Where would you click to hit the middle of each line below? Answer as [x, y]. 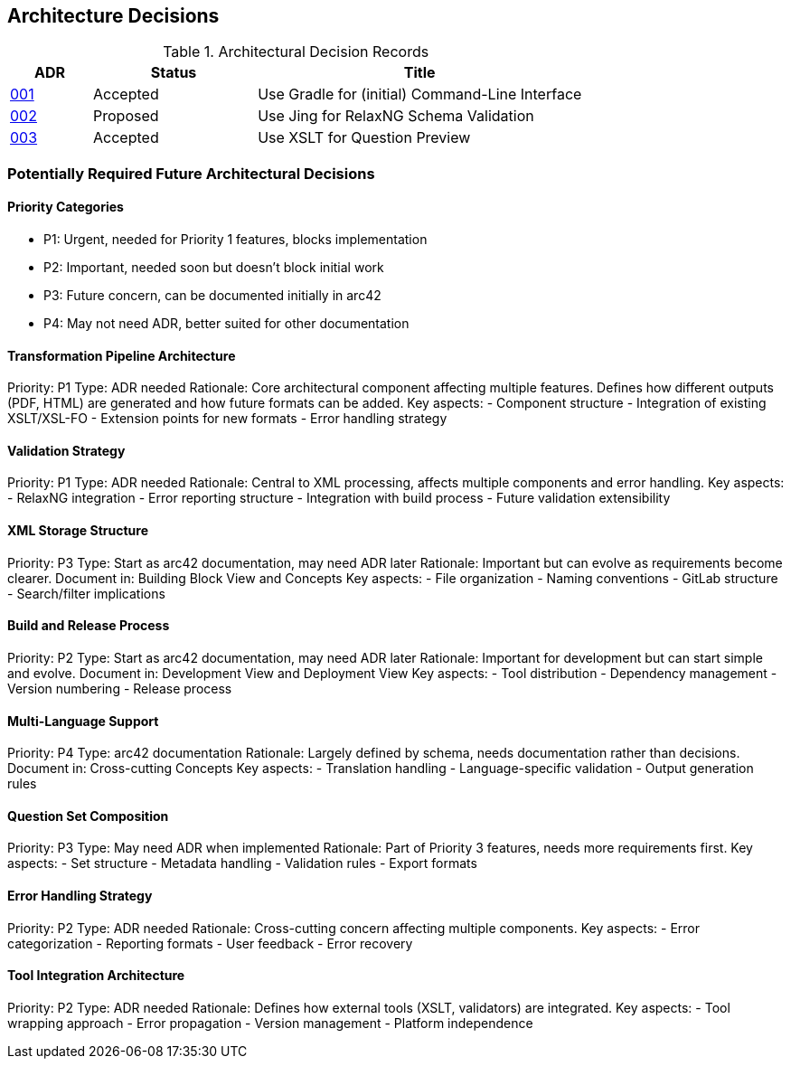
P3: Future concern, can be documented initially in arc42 [212, 296]
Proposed [126, 116]
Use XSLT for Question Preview [364, 138]
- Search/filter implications [86, 593]
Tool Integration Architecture [96, 976]
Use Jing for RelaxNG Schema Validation [396, 116]
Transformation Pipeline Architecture [122, 355]
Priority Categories [66, 207]
